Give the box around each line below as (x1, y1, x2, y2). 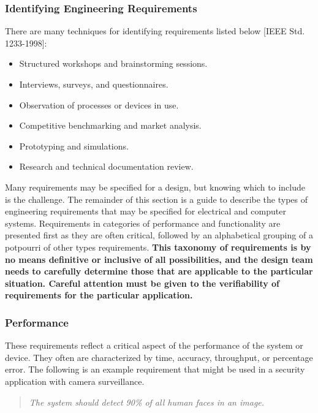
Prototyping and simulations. (19, 139, 129, 152)
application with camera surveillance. (5, 374, 145, 387)
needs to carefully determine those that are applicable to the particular (5, 265, 313, 278)
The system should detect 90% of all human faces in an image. (29, 395, 265, 408)
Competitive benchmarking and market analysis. (19, 119, 202, 132)
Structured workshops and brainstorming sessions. (19, 57, 208, 70)
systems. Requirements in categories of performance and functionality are (5, 216, 281, 229)
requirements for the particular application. (5, 289, 193, 301)
